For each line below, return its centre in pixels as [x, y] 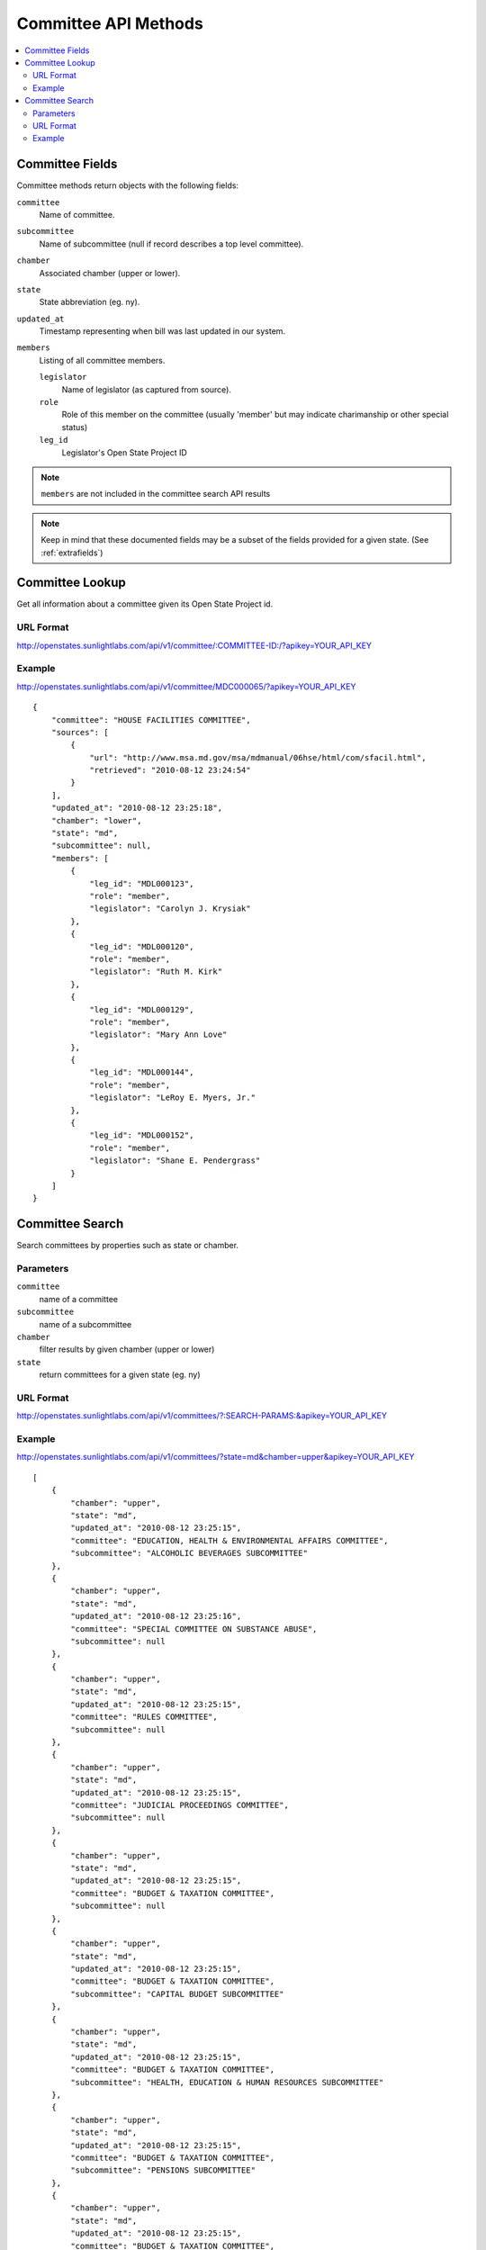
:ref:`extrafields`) [72, 553]
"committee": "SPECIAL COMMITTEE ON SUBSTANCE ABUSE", [194, 1629]
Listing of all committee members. [102, 360]
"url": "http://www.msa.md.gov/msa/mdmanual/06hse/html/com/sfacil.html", [258, 757]
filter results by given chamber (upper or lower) [127, 1349]
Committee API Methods [110, 23]
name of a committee [79, 1299]
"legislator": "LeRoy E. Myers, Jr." [173, 1098]
